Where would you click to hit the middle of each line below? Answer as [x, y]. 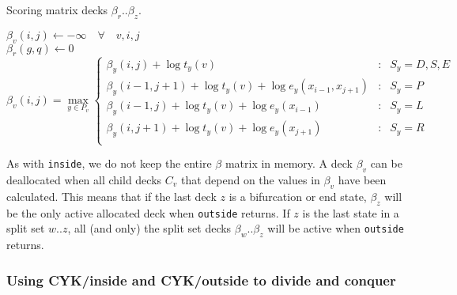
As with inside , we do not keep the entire [109, 163]
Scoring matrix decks [57, 9]
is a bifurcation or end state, [298, 196]
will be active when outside [336, 228]
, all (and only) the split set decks [149, 228]
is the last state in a [351, 212]
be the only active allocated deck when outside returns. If [148, 212]
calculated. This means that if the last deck [111, 196]
